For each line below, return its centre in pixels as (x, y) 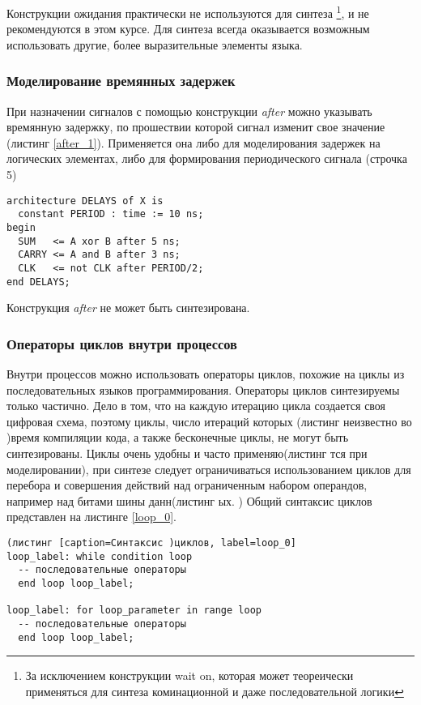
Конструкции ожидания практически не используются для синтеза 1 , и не (188, 12)
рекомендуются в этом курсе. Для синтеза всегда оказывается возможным (188, 29)
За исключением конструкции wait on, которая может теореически (189, 675)
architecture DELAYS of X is (85, 201)
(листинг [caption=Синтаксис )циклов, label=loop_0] (151, 543)
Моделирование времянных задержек (121, 81)
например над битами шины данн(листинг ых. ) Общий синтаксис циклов (189, 500)
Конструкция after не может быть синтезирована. (128, 308)
